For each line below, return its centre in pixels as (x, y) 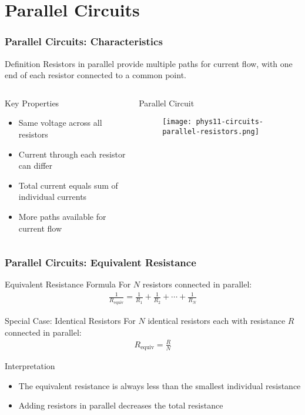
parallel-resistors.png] (211, 132)
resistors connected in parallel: (197, 284)
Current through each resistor (72, 154)
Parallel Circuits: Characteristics (84, 41)
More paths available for (62, 216)
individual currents (53, 197)
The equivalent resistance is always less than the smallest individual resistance (160, 385)
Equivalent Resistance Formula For (68, 284)
